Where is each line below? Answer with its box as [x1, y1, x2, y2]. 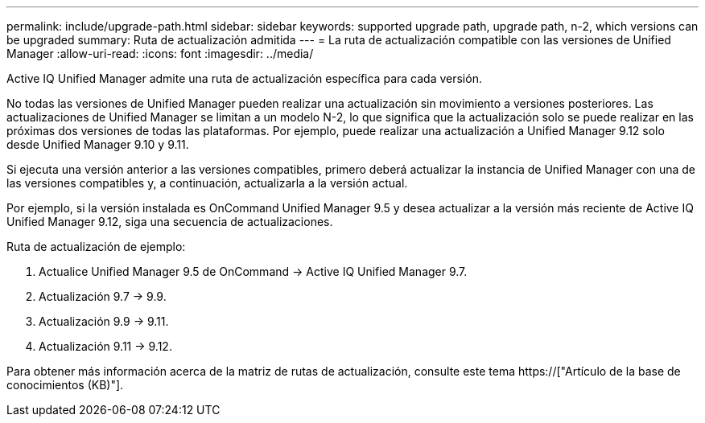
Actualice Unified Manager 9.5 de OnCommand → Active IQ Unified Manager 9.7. [39, 265, 468, 278]
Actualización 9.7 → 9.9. [39, 290, 167, 303]
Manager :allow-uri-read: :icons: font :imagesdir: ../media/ [6, 47, 314, 60]
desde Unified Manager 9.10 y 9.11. [6, 138, 189, 151]
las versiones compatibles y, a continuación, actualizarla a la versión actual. [6, 176, 408, 190]
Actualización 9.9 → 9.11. [39, 314, 169, 328]
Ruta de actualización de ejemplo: [6, 240, 186, 253]
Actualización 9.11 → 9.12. [39, 339, 172, 353]
